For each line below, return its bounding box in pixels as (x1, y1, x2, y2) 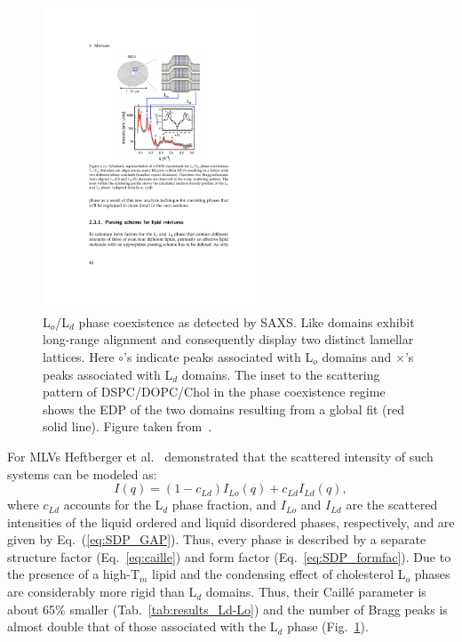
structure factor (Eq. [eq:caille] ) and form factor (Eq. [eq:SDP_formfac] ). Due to (7, 547, 451, 566)
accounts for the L (63, 495, 163, 514)
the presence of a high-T (7, 565, 140, 583)
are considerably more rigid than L (7, 582, 197, 601)
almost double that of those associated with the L (7, 617, 278, 636)
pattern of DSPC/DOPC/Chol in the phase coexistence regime (43, 382, 386, 401)
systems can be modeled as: (7, 464, 157, 483)
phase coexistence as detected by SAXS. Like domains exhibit (78, 312, 415, 331)
